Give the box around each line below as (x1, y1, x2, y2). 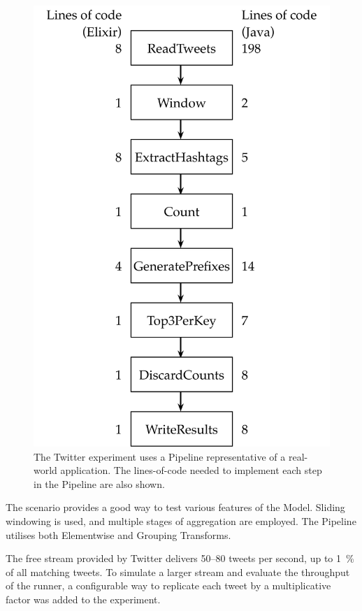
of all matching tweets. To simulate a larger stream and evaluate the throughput (6, 564, 350, 579)
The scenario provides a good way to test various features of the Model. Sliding (6, 500, 345, 515)
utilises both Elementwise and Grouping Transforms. (6, 527, 231, 542)
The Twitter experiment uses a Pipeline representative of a (34, 449, 286, 463)
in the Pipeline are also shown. (34, 476, 165, 491)
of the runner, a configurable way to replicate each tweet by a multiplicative (6, 578, 331, 593)
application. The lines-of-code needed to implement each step (60, 463, 322, 477)
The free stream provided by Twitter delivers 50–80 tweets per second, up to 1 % (6, 551, 354, 566)
